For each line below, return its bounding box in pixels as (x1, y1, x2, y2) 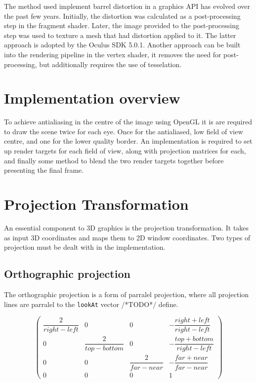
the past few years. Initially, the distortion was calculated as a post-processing (4, 10, 241, 21)
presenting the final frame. (4, 165, 84, 175)
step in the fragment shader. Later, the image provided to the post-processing (4, 20, 239, 31)
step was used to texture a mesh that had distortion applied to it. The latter (4, 30, 236, 40)
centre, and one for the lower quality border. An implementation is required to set (4, 136, 253, 146)
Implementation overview (4, 88, 180, 108)
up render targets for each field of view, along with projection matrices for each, (4, 146, 246, 156)
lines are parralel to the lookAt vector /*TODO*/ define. (4, 299, 178, 309)
